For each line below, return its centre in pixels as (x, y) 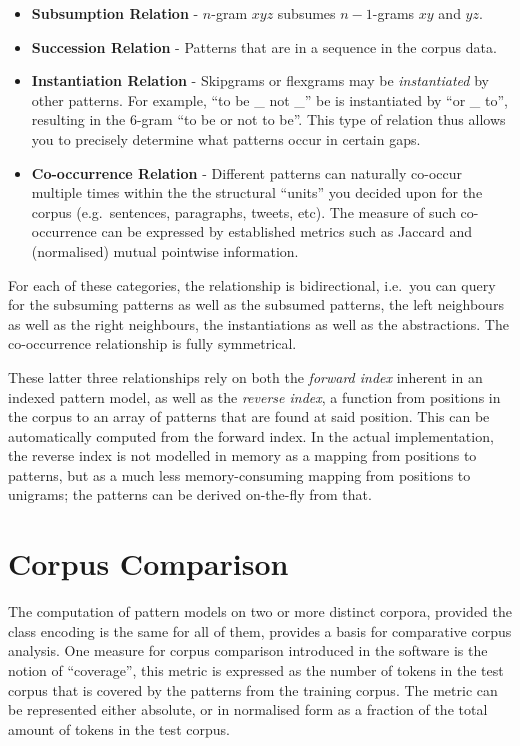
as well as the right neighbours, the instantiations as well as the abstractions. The (258, 323)
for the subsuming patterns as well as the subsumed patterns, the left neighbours (256, 304)
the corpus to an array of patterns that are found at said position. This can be (249, 416)
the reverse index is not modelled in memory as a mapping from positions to (242, 455)
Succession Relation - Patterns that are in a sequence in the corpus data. (264, 46)
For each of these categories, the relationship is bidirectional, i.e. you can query (252, 284)
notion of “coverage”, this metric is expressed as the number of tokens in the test (256, 669)
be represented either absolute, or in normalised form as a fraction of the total (248, 709)
